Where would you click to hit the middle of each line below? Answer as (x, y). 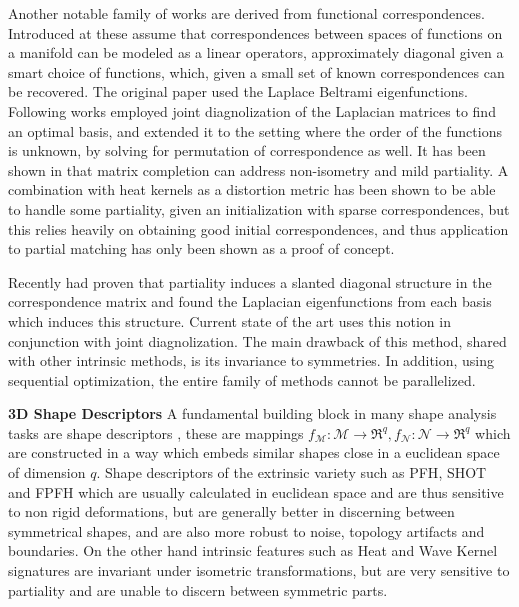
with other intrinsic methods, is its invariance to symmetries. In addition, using (251, 360)
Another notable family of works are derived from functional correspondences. (246, 13)
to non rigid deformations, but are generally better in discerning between (231, 511)
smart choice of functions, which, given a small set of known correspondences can (256, 71)
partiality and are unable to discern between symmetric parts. (198, 589)
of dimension (47, 472)
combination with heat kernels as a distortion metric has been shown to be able (252, 189)
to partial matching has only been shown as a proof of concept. (201, 248)
